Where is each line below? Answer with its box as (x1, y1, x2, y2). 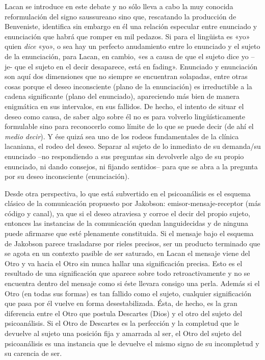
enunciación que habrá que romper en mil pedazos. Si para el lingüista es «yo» (5, 31, 250, 41)
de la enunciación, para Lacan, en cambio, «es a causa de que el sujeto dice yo (5, 50, 249, 61)
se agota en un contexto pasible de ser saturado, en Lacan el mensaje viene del (5, 248, 250, 259)
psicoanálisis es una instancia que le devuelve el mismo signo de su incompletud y (5, 338, 259, 348)
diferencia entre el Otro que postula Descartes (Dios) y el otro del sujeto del (5, 307, 243, 318)
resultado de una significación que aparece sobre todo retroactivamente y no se (5, 268, 250, 278)
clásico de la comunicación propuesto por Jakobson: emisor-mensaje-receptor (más (5, 198, 261, 209)
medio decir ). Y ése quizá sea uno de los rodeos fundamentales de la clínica (5, 131, 239, 141)
